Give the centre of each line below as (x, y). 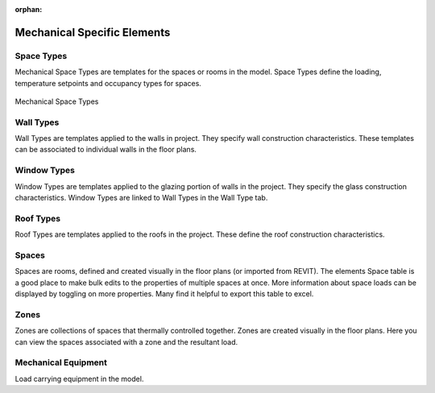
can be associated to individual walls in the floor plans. (106, 150)
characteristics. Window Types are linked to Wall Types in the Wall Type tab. (141, 198)
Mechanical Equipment (61, 362)
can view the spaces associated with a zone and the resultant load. (126, 341)
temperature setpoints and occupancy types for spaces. (108, 83)
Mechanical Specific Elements (93, 32)
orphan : (29, 9)
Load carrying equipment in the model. (79, 379)
